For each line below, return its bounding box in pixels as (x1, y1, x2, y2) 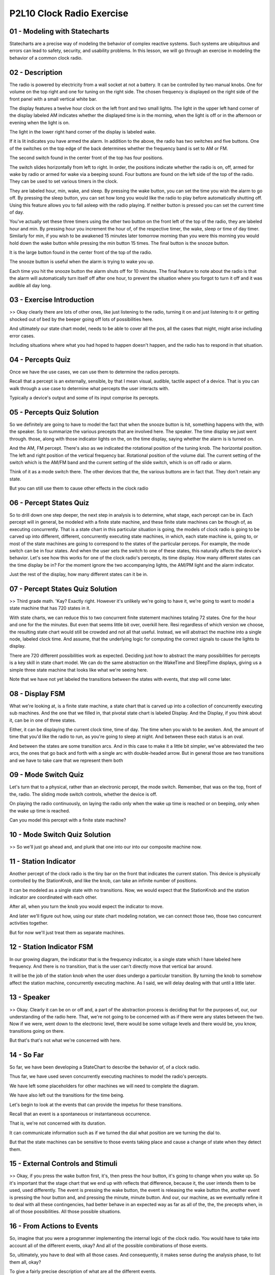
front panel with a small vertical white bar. (9, 96, 97, 102)
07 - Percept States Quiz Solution (9, 584, 117, 593)
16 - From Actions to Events (9, 1222, 99, 1231)
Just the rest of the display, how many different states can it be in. (9, 571, 148, 577)
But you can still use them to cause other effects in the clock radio (9, 485, 149, 492)
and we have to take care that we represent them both (9, 757, 123, 763)
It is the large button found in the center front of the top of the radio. (9, 249, 152, 255)
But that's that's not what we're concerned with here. (9, 1037, 121, 1043)
